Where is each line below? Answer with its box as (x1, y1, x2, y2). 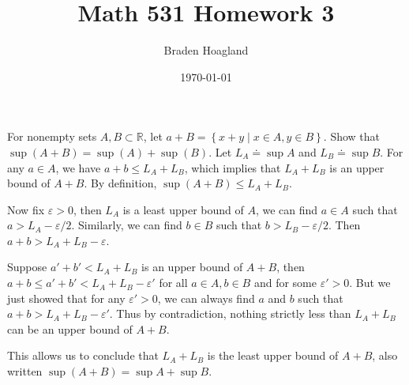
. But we (349, 274, 391, 291)
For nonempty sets (7, 128, 97, 145)
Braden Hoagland (163, 42, 249, 59)
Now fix (7, 201, 45, 217)
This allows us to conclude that (7, 347, 159, 364)
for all (159, 274, 188, 291)
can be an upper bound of (7, 320, 133, 337)
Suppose (7, 259, 47, 275)
